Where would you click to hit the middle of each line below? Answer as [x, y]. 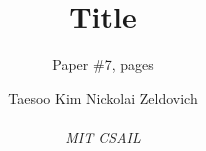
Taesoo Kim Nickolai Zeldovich [103, 97]
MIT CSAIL [103, 136]
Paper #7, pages [103, 64]
